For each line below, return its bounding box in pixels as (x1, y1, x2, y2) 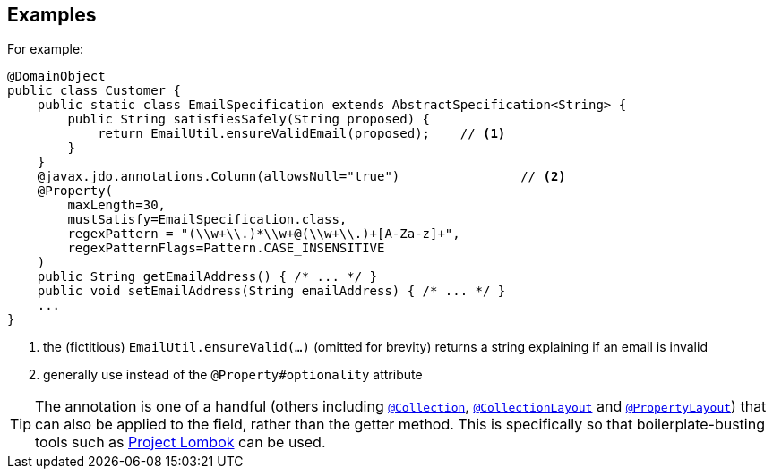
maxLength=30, (67, 198, 167, 213)
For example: (7, 41, 84, 57)
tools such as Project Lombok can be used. (35, 433, 326, 452)
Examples (7, 4, 97, 26)
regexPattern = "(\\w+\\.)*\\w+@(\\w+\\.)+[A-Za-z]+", (67, 226, 460, 242)
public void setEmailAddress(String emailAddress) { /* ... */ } (37, 284, 506, 299)
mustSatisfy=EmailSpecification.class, (67, 212, 348, 227)
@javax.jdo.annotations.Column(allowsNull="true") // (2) (37, 169, 566, 184)
